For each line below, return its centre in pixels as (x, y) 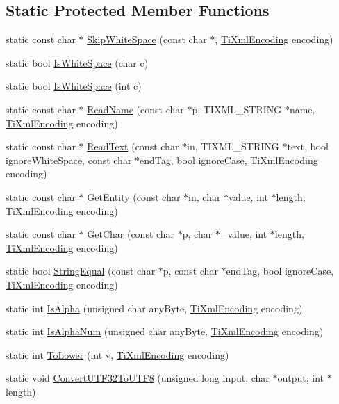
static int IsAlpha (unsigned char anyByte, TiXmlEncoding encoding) (154, 308)
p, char (197, 234)
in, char (205, 196)
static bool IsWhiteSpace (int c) (74, 86)
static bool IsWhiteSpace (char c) (77, 62)
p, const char (190, 271)
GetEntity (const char (134, 196)
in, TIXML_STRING (233, 146)
